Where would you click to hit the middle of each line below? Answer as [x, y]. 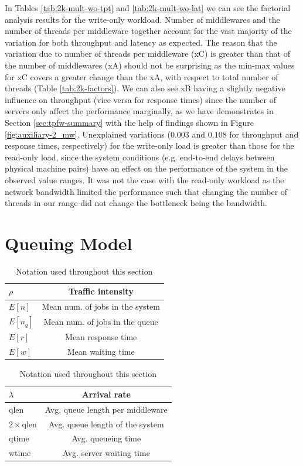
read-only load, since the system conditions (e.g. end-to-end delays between [140, 157]
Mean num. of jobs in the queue [101, 322]
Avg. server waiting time [106, 453]
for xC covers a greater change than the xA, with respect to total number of [142, 76]
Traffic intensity [101, 291]
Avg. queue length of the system [106, 424]
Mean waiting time [101, 352]
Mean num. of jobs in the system [101, 306]
